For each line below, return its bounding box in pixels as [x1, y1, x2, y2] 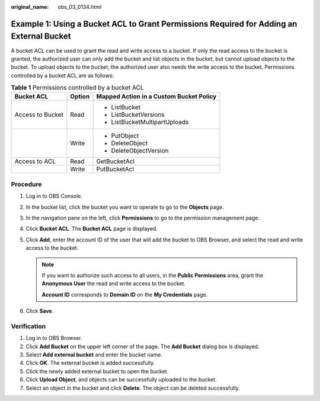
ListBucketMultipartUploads [111, 118, 189, 126]
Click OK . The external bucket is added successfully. [25, 359, 155, 367]
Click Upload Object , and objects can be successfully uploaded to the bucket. [25, 376, 217, 383]
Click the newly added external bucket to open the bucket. [25, 368, 169, 375]
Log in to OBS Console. [25, 193, 83, 200]
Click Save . [25, 307, 54, 314]
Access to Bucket [14, 110, 63, 119]
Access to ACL [14, 157, 56, 166]
